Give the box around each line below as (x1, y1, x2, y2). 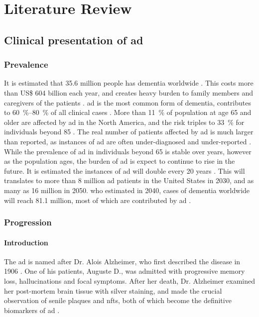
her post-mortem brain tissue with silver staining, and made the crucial (4, 285, 222, 296)
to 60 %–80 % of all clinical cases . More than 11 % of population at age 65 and (4, 107, 252, 117)
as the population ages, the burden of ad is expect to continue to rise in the (4, 156, 235, 166)
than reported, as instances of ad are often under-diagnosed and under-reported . (4, 136, 252, 146)
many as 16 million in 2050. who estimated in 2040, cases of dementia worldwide (4, 185, 250, 195)
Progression (4, 216, 52, 228)
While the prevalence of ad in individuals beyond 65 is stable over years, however (4, 146, 252, 156)
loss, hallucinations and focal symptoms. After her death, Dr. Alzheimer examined (4, 275, 255, 286)
